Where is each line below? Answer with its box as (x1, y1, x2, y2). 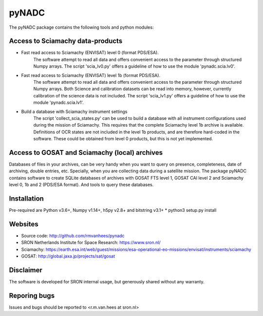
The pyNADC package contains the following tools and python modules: (9, 24, 154, 30)
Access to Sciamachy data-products (9, 37, 123, 45)
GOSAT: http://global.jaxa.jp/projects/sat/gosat (21, 253, 115, 259)
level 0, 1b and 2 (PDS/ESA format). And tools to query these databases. (9, 182, 154, 187)
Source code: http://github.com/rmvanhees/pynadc (21, 233, 125, 239)
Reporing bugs (9, 291, 55, 299)
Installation (9, 195, 44, 203)
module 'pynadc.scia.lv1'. (33, 100, 84, 106)
